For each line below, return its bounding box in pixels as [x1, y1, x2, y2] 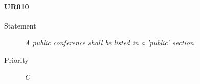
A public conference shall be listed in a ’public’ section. [25, 37, 196, 48]
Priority [4, 54, 29, 65]
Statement [4, 20, 36, 31]
